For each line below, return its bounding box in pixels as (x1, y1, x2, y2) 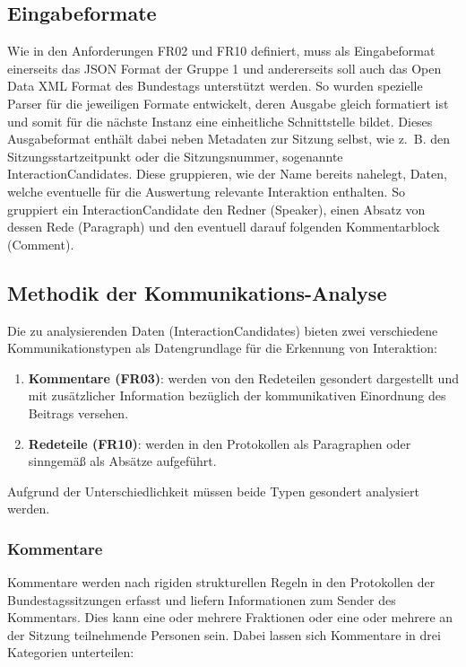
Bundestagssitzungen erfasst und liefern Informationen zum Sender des (7, 590, 396, 609)
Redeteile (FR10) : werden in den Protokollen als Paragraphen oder (28, 434, 411, 452)
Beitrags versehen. (28, 403, 129, 422)
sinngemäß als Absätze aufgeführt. (28, 452, 217, 470)
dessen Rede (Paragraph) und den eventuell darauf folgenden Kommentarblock (7, 217, 440, 236)
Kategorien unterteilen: (7, 643, 134, 662)
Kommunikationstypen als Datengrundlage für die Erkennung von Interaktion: (7, 338, 437, 357)
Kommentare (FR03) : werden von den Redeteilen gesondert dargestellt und (28, 368, 459, 387)
